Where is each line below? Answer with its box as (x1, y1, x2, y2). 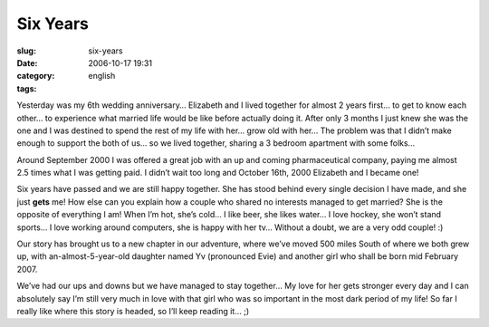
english (88, 71, 116, 82)
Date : (16, 57, 38, 68)
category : (16, 71, 55, 82)
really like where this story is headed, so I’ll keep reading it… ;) (16, 305, 250, 316)
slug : (16, 45, 36, 56)
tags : (16, 82, 37, 94)
